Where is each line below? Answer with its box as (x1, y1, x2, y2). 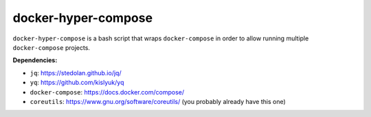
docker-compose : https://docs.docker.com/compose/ (30, 88, 185, 96)
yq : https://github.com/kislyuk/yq (30, 79, 124, 87)
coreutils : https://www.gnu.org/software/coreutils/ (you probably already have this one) (30, 97, 286, 105)
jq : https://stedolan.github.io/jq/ (30, 68, 122, 77)
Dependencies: (12, 56, 58, 64)
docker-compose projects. (12, 43, 91, 51)
